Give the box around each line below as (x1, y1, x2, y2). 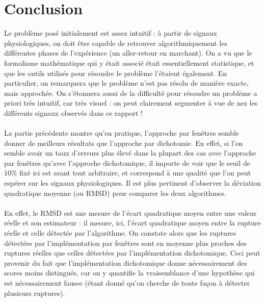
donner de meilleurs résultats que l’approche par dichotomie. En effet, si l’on (4, 137, 243, 148)
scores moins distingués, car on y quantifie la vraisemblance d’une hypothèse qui (4, 267, 255, 278)
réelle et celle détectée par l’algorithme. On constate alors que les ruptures (4, 228, 236, 238)
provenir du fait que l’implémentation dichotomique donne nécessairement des (4, 257, 247, 268)
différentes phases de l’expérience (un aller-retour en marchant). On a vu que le (4, 47, 252, 58)
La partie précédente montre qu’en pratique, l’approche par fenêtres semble (4, 128, 240, 138)
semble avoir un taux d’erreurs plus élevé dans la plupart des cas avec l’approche (4, 147, 256, 158)
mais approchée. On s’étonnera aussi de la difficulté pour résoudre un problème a (4, 87, 257, 98)
